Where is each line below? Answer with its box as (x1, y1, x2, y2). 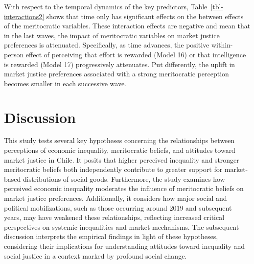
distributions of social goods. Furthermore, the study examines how (23, 173, 225, 184)
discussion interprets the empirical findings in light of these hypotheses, (4, 231, 218, 241)
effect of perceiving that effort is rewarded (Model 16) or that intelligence (25, 49, 246, 59)
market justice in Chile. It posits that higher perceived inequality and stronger (4, 154, 239, 165)
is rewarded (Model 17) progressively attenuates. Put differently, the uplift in (4, 59, 235, 69)
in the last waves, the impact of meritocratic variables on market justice (4, 30, 220, 40)
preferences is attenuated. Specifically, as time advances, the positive (4, 40, 209, 50)
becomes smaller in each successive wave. (4, 78, 126, 88)
